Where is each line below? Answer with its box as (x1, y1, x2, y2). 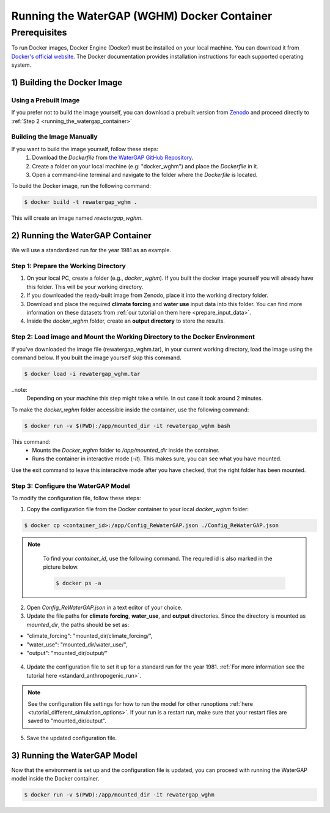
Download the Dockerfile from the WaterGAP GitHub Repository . (32, 154, 194, 162)
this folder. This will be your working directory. (26, 283, 144, 290)
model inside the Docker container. (11, 775, 100, 782)
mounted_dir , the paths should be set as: (26, 621, 130, 628)
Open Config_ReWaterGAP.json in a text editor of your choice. (26, 604, 183, 612)
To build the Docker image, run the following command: (11, 182, 151, 190)
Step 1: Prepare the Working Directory (11, 262, 127, 271)
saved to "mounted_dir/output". (28, 717, 107, 725)
